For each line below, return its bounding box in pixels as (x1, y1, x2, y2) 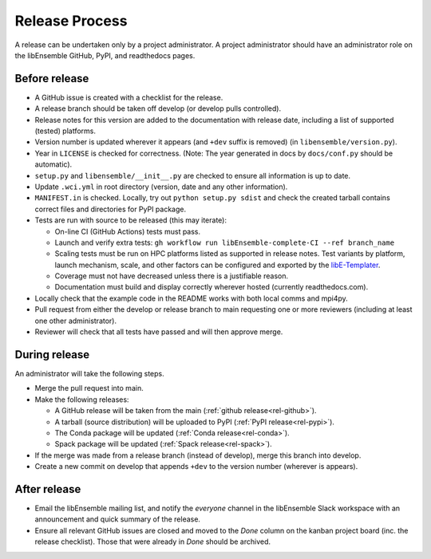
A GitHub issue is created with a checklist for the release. (34, 93, 223, 102)
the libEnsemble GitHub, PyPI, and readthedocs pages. (14, 50, 196, 60)
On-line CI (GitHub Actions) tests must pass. (54, 226, 201, 236)
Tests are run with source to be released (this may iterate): (34, 215, 227, 225)
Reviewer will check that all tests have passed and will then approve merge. (34, 327, 283, 337)
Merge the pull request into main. (34, 384, 144, 393)
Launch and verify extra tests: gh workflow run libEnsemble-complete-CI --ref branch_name (54, 238, 395, 247)
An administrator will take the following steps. (14, 368, 164, 378)
